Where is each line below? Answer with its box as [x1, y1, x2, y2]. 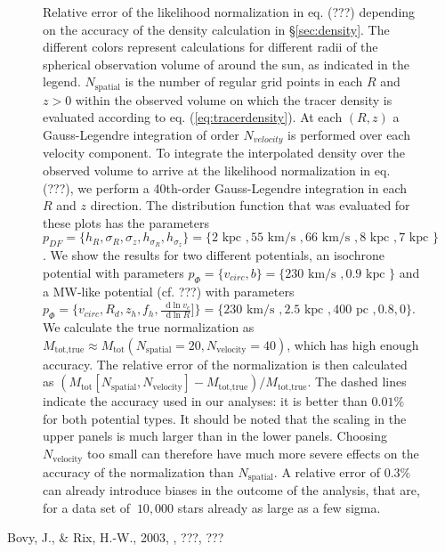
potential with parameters [43, 263, 184, 281]
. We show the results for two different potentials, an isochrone [43, 246, 384, 264]
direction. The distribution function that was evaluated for [90, 196, 410, 215]
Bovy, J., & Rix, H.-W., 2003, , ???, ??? [7, 528, 224, 547]
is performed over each [287, 126, 410, 144]
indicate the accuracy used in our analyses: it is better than [43, 392, 368, 410]
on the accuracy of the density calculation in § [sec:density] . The [43, 20, 390, 38]
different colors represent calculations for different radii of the [43, 37, 378, 56]
